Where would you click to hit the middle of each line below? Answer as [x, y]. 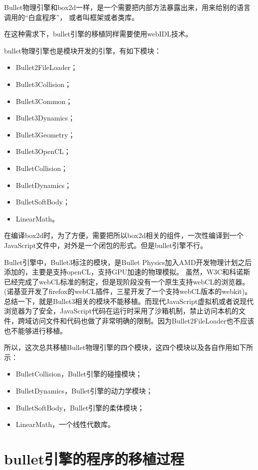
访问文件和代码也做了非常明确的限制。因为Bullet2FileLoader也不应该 [143, 321]
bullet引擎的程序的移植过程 [94, 458]
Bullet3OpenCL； [43, 151]
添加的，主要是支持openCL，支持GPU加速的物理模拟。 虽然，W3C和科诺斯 [127, 272]
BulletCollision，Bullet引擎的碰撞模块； [79, 374]
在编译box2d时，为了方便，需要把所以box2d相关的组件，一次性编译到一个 [124, 235]
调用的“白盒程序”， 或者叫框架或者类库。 [71, 17]
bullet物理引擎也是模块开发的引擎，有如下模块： [83, 50]
